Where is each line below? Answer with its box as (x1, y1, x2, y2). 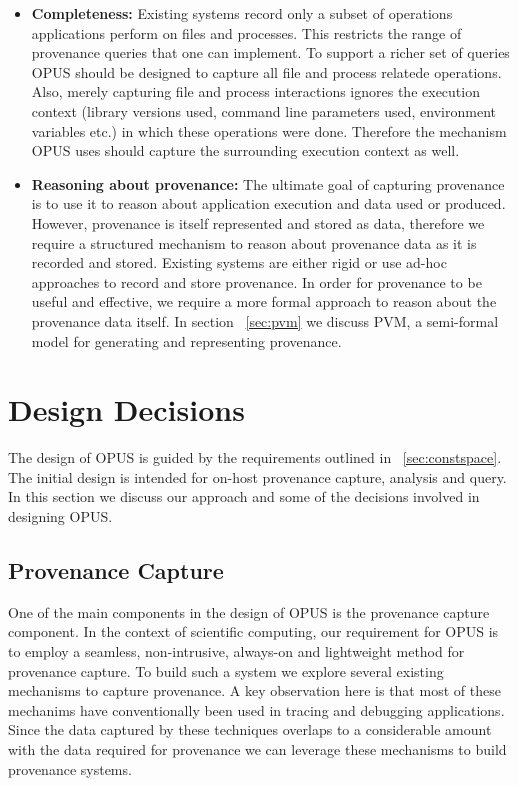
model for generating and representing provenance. (31, 330, 342, 351)
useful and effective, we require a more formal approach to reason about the (31, 291, 497, 312)
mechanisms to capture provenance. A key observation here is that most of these (8, 680, 501, 701)
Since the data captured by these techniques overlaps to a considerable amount (8, 719, 492, 740)
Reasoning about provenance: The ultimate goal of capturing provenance (31, 173, 505, 194)
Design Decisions (8, 389, 245, 430)
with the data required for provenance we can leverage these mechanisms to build (8, 738, 507, 759)
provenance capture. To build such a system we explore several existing (8, 660, 444, 681)
